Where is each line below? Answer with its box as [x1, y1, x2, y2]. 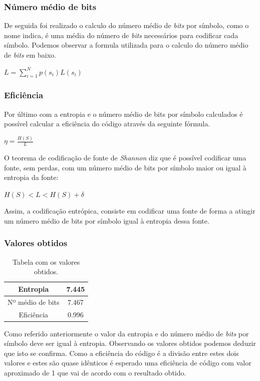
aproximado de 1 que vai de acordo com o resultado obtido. [4, 367, 186, 378]
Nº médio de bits [8, 296, 60, 307]
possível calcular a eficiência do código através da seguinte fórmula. [4, 118, 210, 129]
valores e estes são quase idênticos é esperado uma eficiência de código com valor [4, 357, 251, 368]
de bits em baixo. [4, 50, 56, 60]
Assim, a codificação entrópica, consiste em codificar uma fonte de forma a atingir [4, 206, 255, 216]
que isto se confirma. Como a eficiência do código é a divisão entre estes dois [4, 347, 239, 358]
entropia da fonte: [4, 172, 59, 182]
